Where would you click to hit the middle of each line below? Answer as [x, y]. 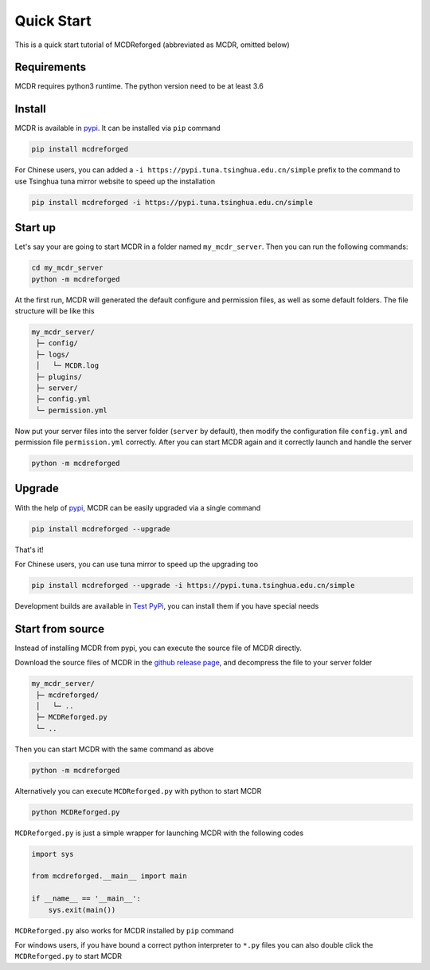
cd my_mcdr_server [67, 268]
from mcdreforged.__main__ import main [109, 876]
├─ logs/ [53, 354]
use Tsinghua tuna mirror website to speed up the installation [115, 181]
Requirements [51, 67]
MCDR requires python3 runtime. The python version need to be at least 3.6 [139, 86]
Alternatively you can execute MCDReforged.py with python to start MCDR [138, 791]
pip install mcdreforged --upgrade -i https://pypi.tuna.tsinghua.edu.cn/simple [193, 585]
